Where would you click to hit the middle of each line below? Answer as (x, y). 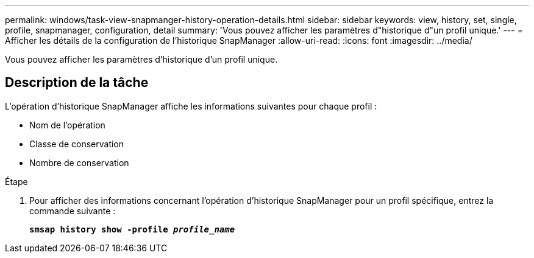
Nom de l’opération (67, 125)
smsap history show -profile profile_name (132, 229)
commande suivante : (73, 211)
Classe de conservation (77, 144)
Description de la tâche (77, 83)
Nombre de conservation (79, 162)
